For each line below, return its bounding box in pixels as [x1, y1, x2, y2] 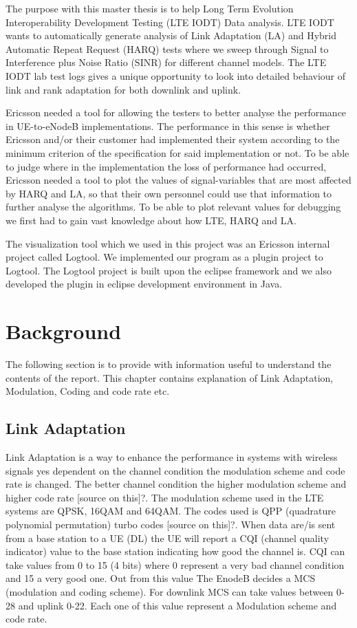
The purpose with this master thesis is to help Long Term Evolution [6, 1, 294, 15]
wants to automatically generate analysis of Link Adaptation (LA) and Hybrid [6, 28, 337, 43]
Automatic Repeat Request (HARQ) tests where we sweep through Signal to [6, 41, 329, 56]
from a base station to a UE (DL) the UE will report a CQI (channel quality [6, 530, 329, 545]
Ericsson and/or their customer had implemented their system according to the [6, 132, 340, 147]
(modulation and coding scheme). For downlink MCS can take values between [6, 584, 334, 598]
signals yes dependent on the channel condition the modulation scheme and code [6, 463, 345, 477]
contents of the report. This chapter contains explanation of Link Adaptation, [6, 370, 334, 385]
